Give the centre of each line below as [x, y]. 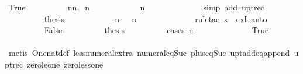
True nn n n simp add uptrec [136, 7]
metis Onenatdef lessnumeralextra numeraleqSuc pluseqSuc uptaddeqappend [149, 53]
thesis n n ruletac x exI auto [156, 18]
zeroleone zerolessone [65, 64]
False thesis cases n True [156, 30]
